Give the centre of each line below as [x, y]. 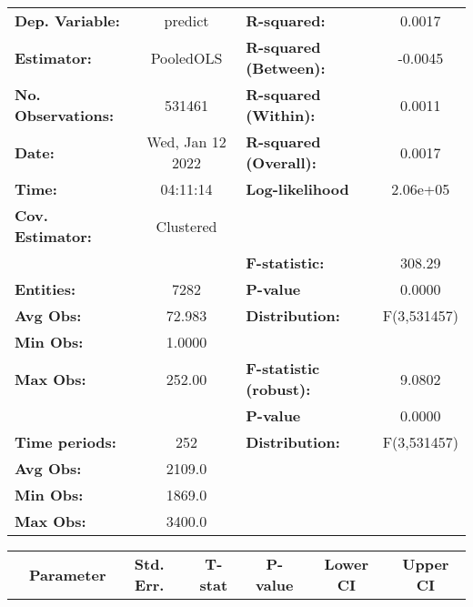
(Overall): [281, 162]
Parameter [68, 574]
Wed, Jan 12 [186, 142]
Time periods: [65, 442]
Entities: [45, 289]
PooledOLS [186, 57]
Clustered [186, 226]
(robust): [278, 389]
